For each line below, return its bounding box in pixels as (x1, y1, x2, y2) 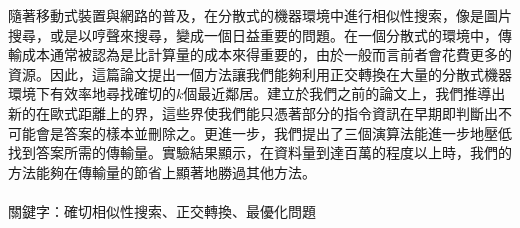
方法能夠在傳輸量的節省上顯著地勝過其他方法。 (8, 161, 316, 182)
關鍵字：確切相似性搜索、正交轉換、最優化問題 (8, 200, 316, 221)
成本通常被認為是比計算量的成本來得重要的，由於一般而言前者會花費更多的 (21, 44, 512, 65)
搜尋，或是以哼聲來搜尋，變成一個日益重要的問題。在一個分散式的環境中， (8, 24, 498, 45)
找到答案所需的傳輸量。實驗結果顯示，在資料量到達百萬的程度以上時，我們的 (8, 142, 512, 163)
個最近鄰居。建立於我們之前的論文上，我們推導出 (183, 83, 506, 104)
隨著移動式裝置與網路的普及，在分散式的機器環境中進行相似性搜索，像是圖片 (8, 5, 512, 25)
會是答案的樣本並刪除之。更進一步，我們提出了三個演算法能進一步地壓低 (35, 122, 512, 143)
